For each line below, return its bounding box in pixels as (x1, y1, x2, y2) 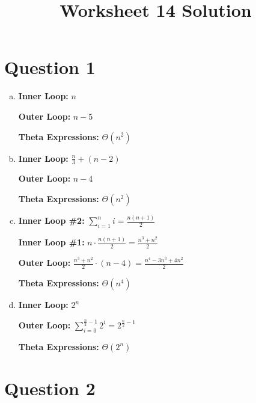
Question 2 (4, 375, 96, 400)
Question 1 (4, 55, 96, 79)
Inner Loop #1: (18, 236, 85, 248)
